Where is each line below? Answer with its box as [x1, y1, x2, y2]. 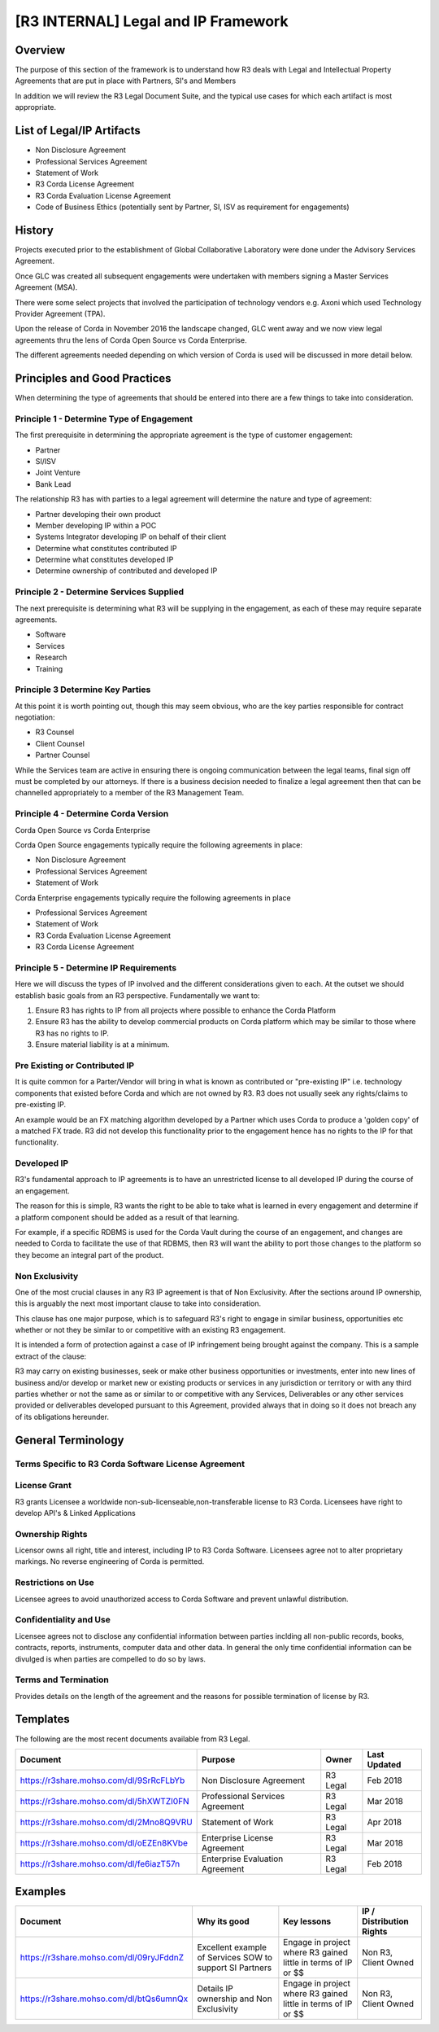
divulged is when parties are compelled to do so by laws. [15, 1653, 206, 1664]
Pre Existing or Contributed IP [15, 1059, 134, 1071]
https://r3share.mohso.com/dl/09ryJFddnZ [20, 1952, 185, 1964]
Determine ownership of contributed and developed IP [35, 566, 218, 576]
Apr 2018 [367, 1816, 402, 1828]
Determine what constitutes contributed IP [35, 543, 178, 553]
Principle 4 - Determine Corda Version [15, 808, 169, 820]
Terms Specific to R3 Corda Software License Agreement [15, 1458, 246, 1469]
